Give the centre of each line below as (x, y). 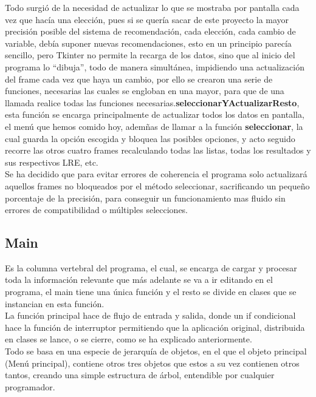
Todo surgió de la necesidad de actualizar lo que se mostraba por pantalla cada (152, 7)
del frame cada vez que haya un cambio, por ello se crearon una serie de (139, 79)
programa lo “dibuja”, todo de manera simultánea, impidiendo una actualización (155, 66)
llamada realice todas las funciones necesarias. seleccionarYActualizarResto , (152, 102)
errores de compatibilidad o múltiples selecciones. (97, 210)
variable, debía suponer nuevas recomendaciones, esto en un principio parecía (148, 43)
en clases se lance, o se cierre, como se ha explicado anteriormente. (129, 339)
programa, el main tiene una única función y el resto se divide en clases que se (151, 292)
